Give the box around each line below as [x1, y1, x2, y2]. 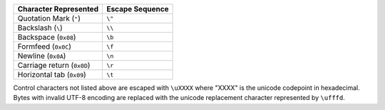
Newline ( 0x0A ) [17, 51, 66, 61]
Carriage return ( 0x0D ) [17, 61, 91, 70]
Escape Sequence [106, 4, 169, 14]
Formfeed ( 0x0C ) [17, 41, 71, 51]
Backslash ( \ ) [17, 23, 63, 32]
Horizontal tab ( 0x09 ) [17, 70, 87, 79]
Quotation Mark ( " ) [17, 14, 81, 23]
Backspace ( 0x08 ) [17, 32, 76, 42]
